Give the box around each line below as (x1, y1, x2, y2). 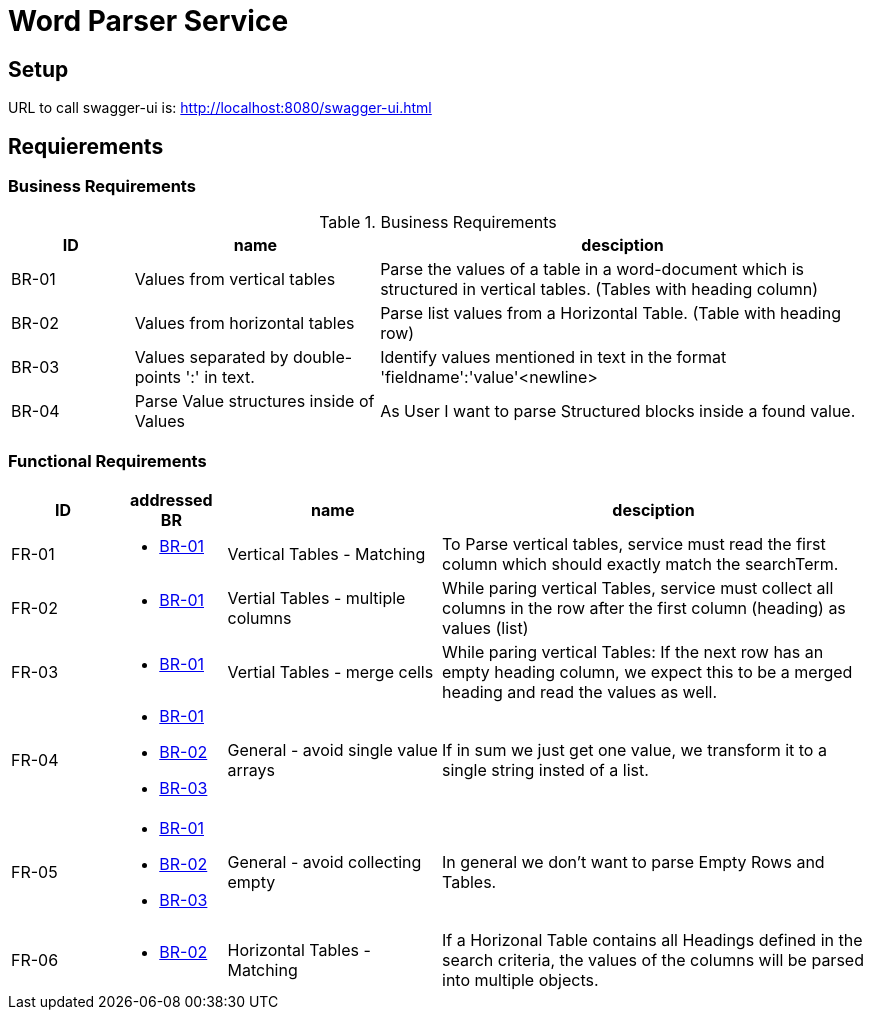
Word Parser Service (8, 4, 289, 38)
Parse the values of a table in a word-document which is (380, 259, 804, 280)
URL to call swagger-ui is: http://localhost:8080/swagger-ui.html (8, 99, 432, 117)
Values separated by (134, 347, 289, 368)
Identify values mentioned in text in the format (380, 347, 727, 368)
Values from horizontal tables (134, 313, 355, 334)
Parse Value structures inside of (134, 391, 375, 412)
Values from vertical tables (134, 269, 336, 290)
